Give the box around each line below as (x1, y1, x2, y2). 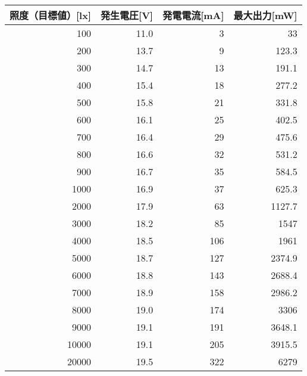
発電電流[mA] (162, 8, 224, 22)
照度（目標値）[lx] (10, 8, 92, 22)
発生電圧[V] (101, 8, 153, 22)
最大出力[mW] (233, 8, 297, 22)
